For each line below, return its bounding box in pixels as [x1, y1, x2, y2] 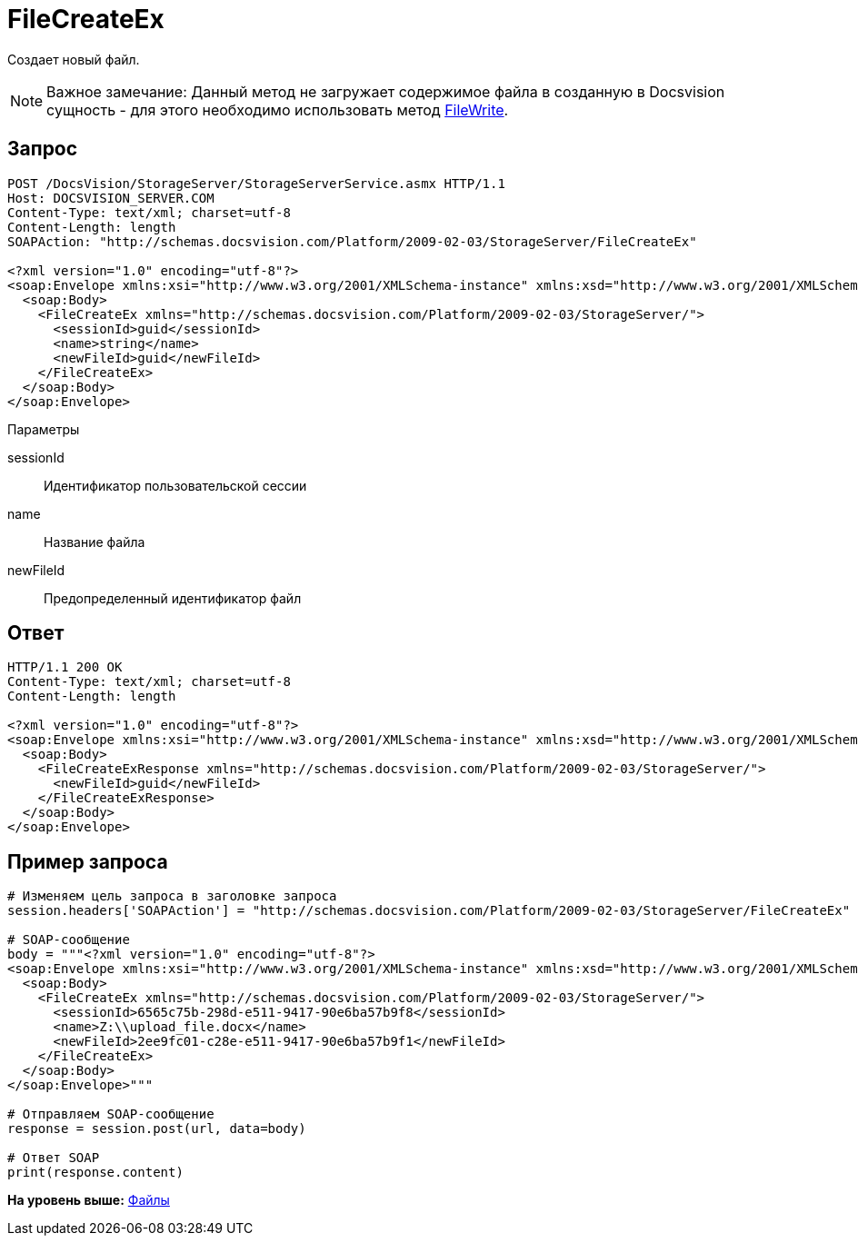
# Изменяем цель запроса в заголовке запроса [7, 889, 337, 904]
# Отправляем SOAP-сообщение [7, 1107, 214, 1122]
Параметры [7, 421, 80, 437]
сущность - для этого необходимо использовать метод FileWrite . [46, 100, 509, 119]
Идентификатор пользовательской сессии [44, 477, 307, 493]
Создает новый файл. [7, 51, 140, 67]
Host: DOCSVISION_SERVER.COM [7, 190, 214, 205]
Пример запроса [7, 850, 168, 873]
